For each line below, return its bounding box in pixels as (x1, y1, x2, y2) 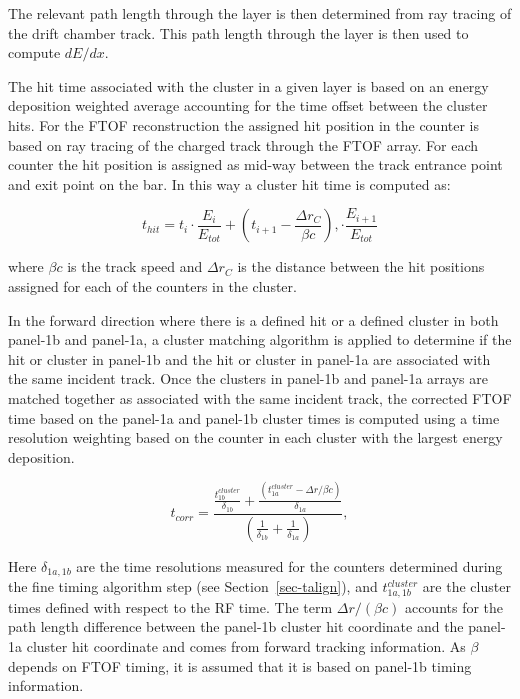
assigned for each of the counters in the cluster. (8, 275, 297, 296)
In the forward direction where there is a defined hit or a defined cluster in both (8, 309, 499, 330)
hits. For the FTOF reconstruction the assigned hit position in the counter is (8, 114, 480, 135)
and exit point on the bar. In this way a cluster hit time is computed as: (8, 173, 451, 194)
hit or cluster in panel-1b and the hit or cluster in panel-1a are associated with (8, 348, 491, 369)
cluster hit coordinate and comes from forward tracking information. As (26, 636, 466, 657)
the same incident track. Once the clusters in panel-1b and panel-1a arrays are (8, 368, 488, 389)
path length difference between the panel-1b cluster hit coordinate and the (8, 616, 464, 637)
